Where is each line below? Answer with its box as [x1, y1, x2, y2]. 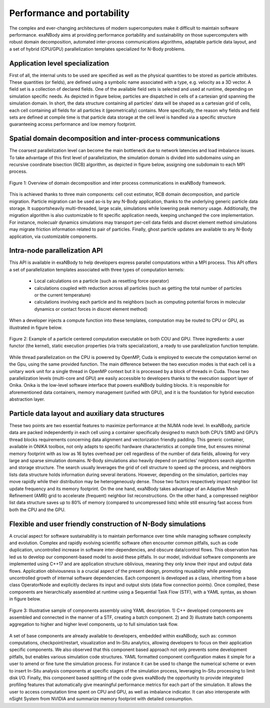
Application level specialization [9, 59, 109, 68]
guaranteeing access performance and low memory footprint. [9, 121, 136, 127]
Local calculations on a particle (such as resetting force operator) [34, 278, 169, 284]
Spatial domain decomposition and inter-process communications [9, 134, 220, 143]
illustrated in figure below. [9, 324, 62, 330]
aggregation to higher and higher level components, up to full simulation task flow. [9, 621, 178, 627]
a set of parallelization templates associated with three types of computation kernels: [9, 266, 184, 272]
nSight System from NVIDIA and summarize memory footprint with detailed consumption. [9, 696, 193, 702]
